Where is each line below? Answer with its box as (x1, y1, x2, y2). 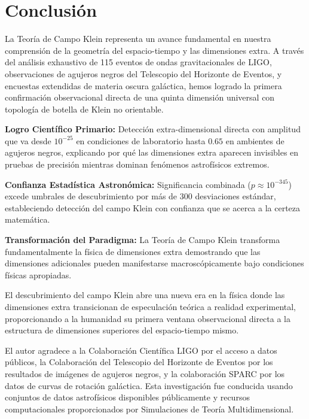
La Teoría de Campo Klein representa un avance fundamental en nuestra (5, 32, 271, 45)
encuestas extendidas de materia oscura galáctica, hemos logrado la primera (5, 79, 282, 92)
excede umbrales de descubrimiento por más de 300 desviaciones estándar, (5, 190, 276, 202)
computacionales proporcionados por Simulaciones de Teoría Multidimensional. (5, 402, 294, 415)
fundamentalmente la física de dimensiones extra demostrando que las (5, 245, 261, 257)
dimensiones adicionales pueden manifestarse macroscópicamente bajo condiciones (5, 257, 304, 269)
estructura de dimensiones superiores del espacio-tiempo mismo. (5, 324, 239, 336)
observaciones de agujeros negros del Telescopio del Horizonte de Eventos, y (5, 67, 282, 80)
